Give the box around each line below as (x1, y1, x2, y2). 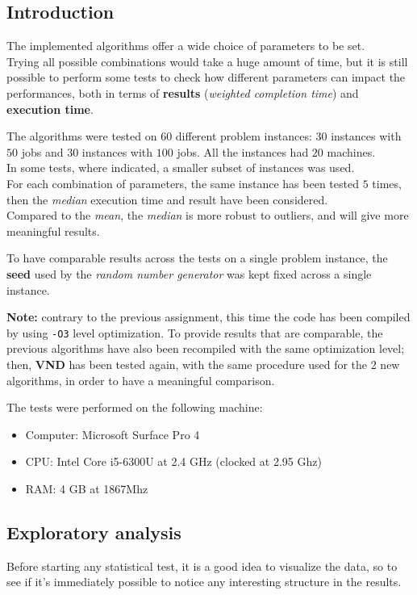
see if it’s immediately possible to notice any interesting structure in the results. (6, 573, 402, 590)
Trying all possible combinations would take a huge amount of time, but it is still (6, 52, 408, 69)
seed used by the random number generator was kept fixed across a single (6, 265, 372, 282)
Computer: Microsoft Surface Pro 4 (25, 425, 200, 442)
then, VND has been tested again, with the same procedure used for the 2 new (6, 355, 400, 372)
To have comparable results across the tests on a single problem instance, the (6, 249, 388, 266)
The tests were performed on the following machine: (6, 399, 263, 416)
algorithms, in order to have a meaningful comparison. (6, 371, 275, 388)
